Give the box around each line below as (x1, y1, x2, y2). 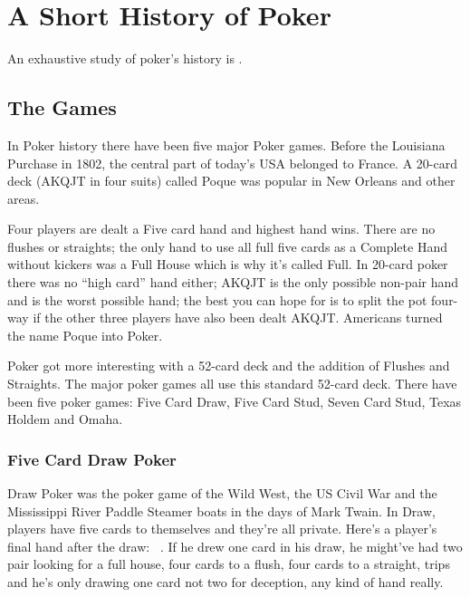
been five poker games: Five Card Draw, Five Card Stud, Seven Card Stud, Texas (7, 391, 462, 410)
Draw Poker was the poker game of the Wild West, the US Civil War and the (7, 484, 437, 503)
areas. (7, 188, 40, 207)
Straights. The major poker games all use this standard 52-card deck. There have (7, 374, 457, 393)
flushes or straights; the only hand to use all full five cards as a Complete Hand (7, 236, 447, 255)
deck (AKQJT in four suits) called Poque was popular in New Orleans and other (7, 171, 456, 190)
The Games (7, 93, 117, 121)
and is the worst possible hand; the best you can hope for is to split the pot (7, 290, 427, 309)
